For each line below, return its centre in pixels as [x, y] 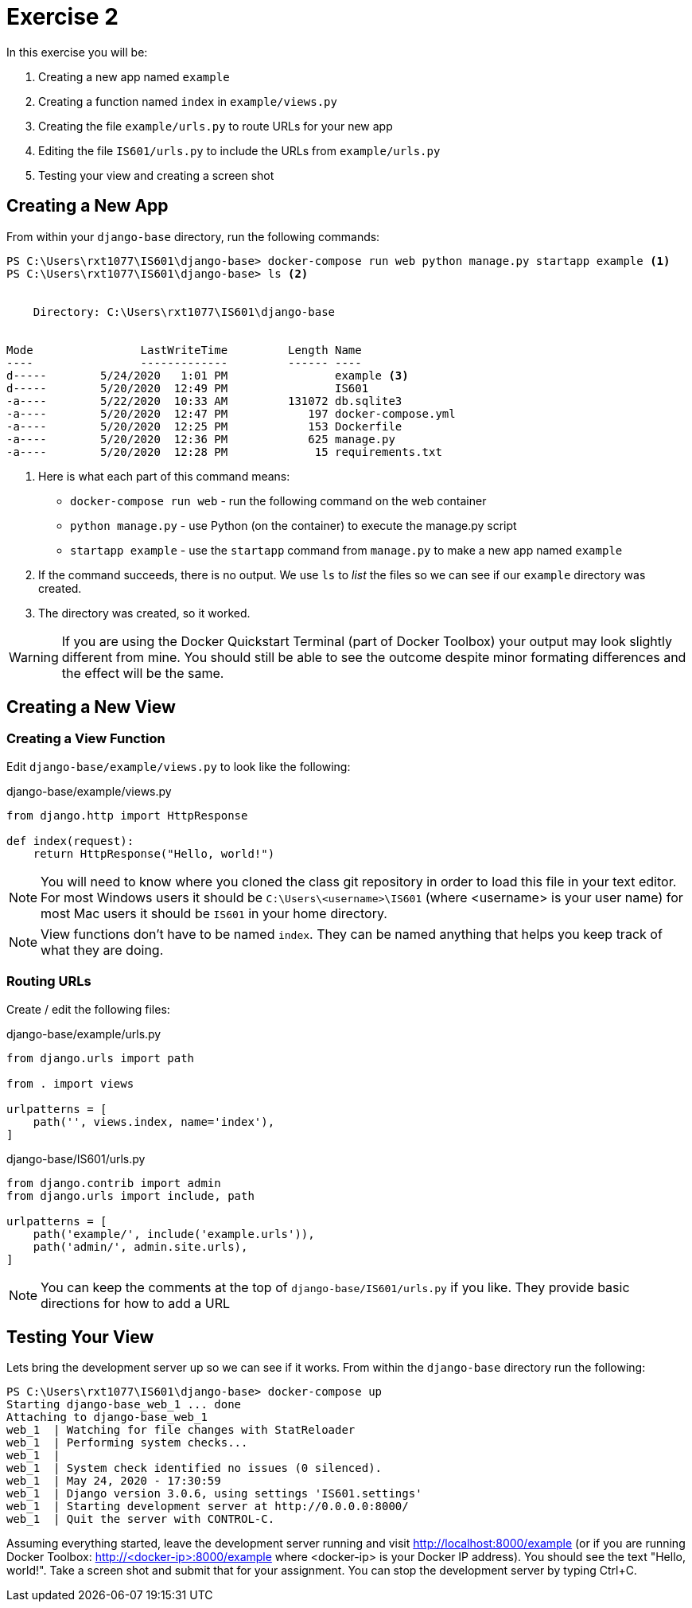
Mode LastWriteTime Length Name [184, 350]
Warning [34, 657]
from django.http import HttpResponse [127, 815]
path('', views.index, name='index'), [154, 1121]
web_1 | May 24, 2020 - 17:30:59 [114, 1481]
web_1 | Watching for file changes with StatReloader [181, 1430]
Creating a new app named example [134, 76]
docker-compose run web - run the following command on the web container [278, 500]
